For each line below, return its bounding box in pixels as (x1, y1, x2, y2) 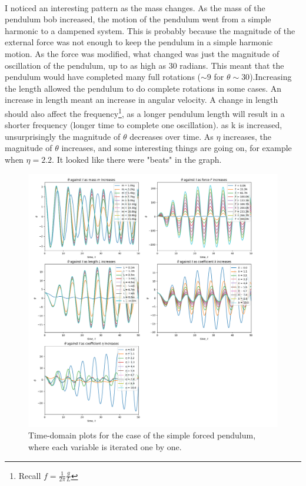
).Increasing (250, 71, 292, 83)
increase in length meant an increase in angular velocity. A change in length (5, 93, 278, 106)
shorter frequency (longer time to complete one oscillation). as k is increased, (5, 119, 282, 131)
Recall (18, 469, 41, 481)
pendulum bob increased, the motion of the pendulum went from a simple (5, 13, 271, 25)
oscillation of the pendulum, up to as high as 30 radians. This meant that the (5, 59, 284, 71)
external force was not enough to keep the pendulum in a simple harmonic (5, 36, 273, 48)
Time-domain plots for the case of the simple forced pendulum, (28, 429, 256, 441)
